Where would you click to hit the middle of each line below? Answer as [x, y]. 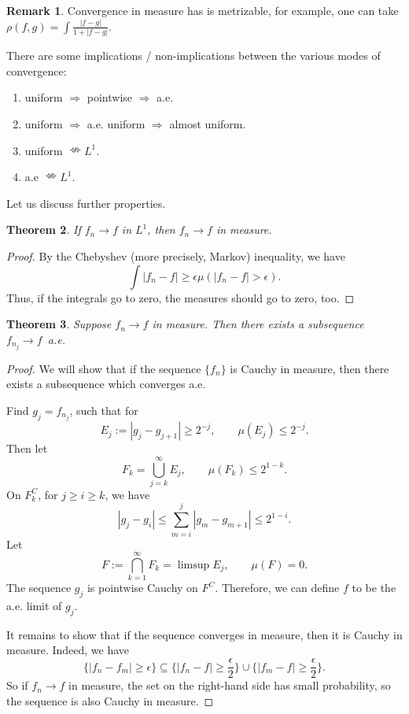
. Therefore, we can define [277, 588]
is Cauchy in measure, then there [310, 368]
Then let [27, 448]
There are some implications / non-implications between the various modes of [193, 55]
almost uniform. [208, 124]
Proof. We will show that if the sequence [104, 368]
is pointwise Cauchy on [142, 588]
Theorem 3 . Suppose [59, 324]
